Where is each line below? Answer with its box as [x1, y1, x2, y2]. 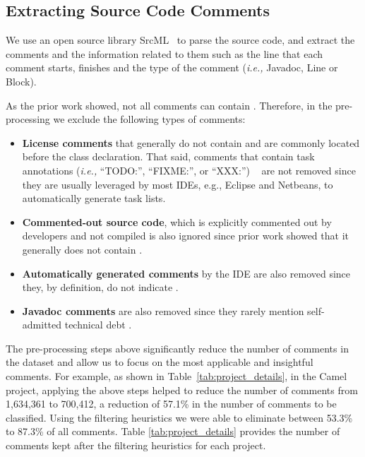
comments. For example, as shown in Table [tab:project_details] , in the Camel [6, 369, 347, 384]
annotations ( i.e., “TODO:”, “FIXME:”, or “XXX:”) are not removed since [22, 162, 356, 177]
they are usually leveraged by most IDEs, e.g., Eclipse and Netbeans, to [22, 177, 333, 191]
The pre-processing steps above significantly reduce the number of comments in [6, 340, 349, 355]
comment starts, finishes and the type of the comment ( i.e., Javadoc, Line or [6, 60, 338, 75]
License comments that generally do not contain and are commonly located [22, 135, 360, 150]
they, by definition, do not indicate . [22, 280, 179, 295]
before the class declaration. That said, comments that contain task [22, 149, 315, 164]
